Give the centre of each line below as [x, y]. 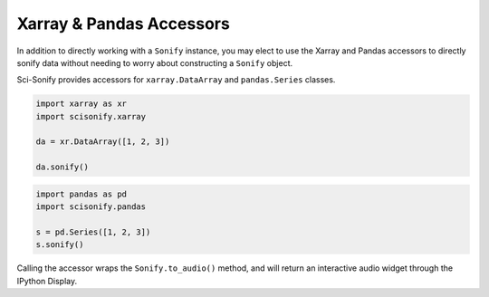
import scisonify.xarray [91, 116]
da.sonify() [62, 167]
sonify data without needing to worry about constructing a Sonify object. [155, 62]
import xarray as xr [81, 104]
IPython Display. [47, 281]
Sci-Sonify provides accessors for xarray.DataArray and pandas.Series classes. [176, 80]
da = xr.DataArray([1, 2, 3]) [103, 142]
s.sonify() [60, 245]
